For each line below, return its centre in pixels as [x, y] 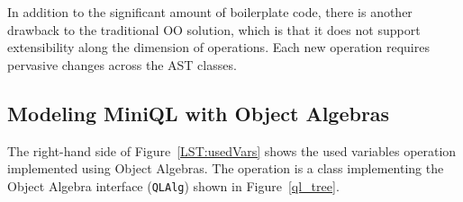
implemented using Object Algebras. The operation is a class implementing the [226, 168]
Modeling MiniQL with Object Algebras [199, 113]
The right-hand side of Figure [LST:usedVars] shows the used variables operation [232, 150]
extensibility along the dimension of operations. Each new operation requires [218, 47]
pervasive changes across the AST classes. [122, 64]
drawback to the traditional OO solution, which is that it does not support [214, 29]
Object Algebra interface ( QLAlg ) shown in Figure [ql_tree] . [173, 185]
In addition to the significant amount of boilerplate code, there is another [210, 12]
